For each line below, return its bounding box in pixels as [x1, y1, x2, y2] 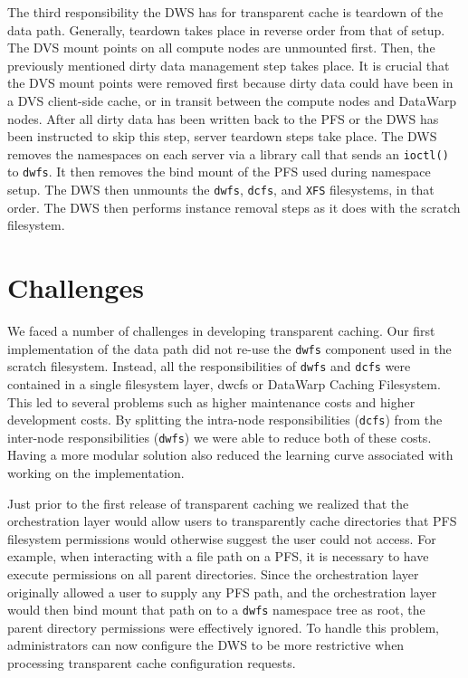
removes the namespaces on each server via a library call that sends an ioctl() [7, 144, 449, 163]
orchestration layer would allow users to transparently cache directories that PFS [7, 511, 457, 530]
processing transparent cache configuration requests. [7, 654, 296, 673]
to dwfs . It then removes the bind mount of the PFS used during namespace [7, 162, 431, 181]
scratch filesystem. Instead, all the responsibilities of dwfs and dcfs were [7, 357, 411, 376]
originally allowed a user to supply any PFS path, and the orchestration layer [7, 582, 437, 601]
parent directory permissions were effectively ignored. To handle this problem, [7, 617, 439, 636]
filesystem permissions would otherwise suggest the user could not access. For [7, 529, 436, 548]
